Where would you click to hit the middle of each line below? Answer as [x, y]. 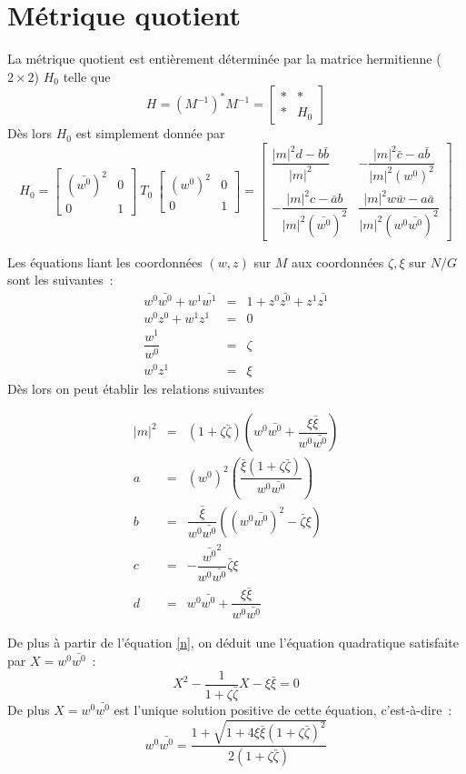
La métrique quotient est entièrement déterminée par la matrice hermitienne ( [224, 59]
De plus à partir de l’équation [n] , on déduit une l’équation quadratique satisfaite [233, 643]
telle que [87, 76]
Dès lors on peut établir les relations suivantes [136, 388]
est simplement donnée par [150, 133]
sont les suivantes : [60, 280]
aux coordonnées [338, 261]
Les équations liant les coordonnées [105, 261]
